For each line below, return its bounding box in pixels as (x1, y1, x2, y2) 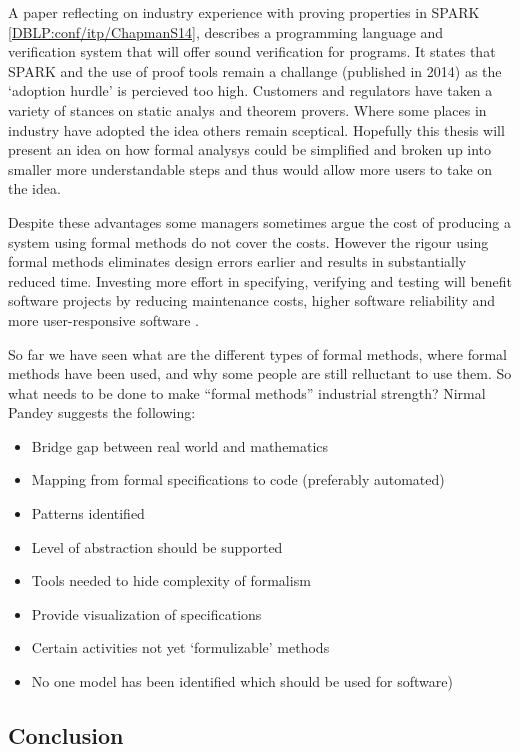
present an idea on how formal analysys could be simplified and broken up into (8, 139, 492, 160)
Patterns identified (31, 503, 145, 524)
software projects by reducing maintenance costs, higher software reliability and (8, 290, 496, 311)
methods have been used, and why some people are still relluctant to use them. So (8, 363, 512, 384)
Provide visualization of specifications (31, 603, 262, 624)
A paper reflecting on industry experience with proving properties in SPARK (8, 2, 480, 22)
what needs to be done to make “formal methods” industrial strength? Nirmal (8, 382, 486, 403)
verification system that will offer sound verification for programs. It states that (8, 41, 496, 62)
